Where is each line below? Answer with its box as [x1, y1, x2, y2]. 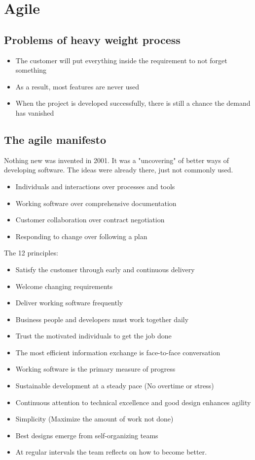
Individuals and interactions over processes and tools [15, 181, 175, 191]
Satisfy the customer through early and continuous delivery [15, 264, 195, 274]
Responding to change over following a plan [15, 231, 147, 241]
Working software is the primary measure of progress [15, 364, 176, 374]
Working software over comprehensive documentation [15, 198, 177, 208]
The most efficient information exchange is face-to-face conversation [15, 347, 220, 357]
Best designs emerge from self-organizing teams [15, 430, 158, 440]
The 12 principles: [4, 248, 58, 258]
